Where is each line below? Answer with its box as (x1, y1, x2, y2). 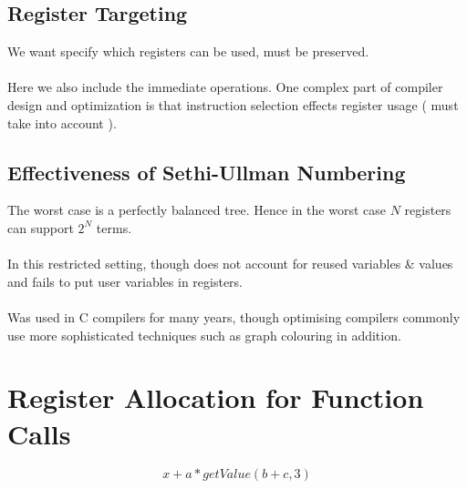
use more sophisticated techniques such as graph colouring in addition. (7, 325, 401, 344)
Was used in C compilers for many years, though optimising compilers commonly (7, 307, 461, 326)
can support (7, 218, 74, 237)
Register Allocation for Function (7, 379, 424, 416)
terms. (96, 218, 132, 237)
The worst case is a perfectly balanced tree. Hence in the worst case (7, 200, 387, 219)
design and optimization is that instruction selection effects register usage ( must (7, 95, 459, 114)
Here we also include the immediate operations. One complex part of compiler (7, 77, 443, 97)
